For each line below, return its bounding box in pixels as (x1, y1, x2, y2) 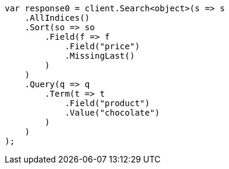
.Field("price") (65, 42, 140, 51)
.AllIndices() (24, 13, 90, 23)
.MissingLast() (65, 51, 135, 60)
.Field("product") (65, 98, 150, 108)
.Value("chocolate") (65, 108, 160, 117)
